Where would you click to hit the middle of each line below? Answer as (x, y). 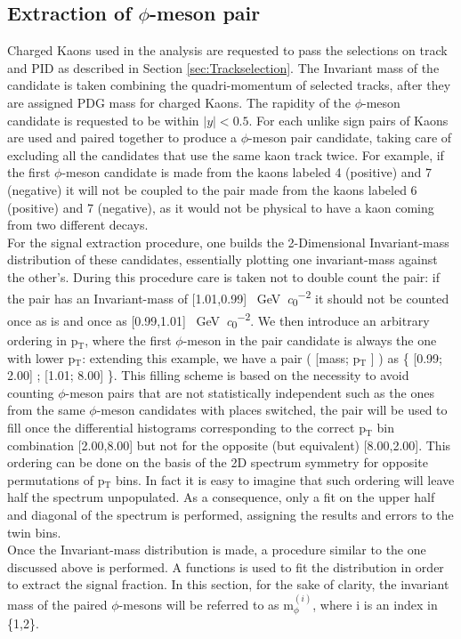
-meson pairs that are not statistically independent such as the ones (250, 392)
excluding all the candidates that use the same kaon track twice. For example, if (226, 154)
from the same (46, 410)
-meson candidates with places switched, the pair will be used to (272, 410)
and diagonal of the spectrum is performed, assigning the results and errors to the (230, 515)
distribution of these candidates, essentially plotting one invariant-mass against (222, 259)
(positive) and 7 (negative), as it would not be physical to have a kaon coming (221, 207)
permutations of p (56, 479)
